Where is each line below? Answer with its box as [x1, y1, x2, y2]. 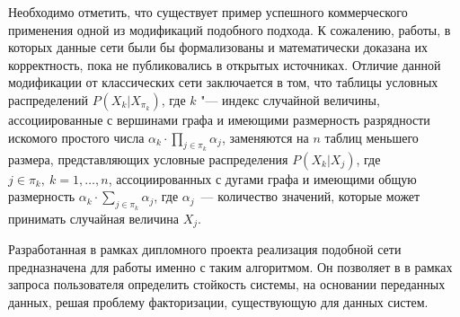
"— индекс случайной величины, [200, 90, 380, 109]
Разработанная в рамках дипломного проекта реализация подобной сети [8, 240, 402, 259]
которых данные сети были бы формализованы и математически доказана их [8, 38, 428, 57]
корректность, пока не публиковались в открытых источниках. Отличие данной [8, 55, 441, 74]
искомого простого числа [8, 128, 145, 146]
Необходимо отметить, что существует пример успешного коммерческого [8, 3, 408, 21]
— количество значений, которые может [200, 187, 420, 206]
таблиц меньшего [324, 128, 419, 146]
